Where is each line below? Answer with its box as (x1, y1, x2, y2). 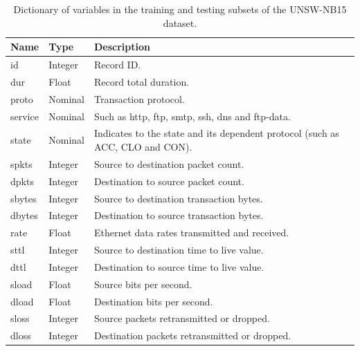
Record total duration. (93, 74, 190, 88)
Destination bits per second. (93, 294, 213, 308)
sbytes (10, 191, 37, 205)
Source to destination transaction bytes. (93, 191, 263, 205)
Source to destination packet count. (93, 156, 244, 171)
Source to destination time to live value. (93, 243, 264, 257)
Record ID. (93, 57, 141, 72)
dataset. (163, 15, 197, 30)
